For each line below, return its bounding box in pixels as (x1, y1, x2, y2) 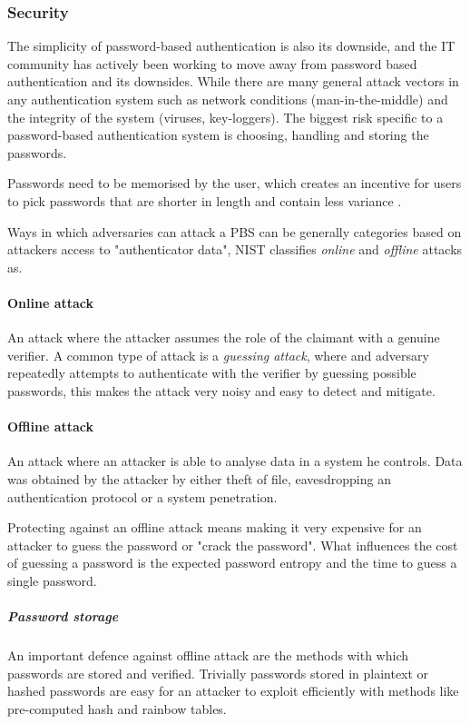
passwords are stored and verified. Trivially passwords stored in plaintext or (7, 663, 429, 682)
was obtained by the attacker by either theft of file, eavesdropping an (7, 469, 391, 488)
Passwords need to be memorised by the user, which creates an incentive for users (7, 174, 462, 193)
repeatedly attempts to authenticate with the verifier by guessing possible (7, 363, 416, 382)
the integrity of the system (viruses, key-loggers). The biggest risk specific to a (7, 107, 444, 126)
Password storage (7, 607, 119, 626)
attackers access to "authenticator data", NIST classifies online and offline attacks (7, 240, 463, 259)
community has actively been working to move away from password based (7, 54, 417, 73)
